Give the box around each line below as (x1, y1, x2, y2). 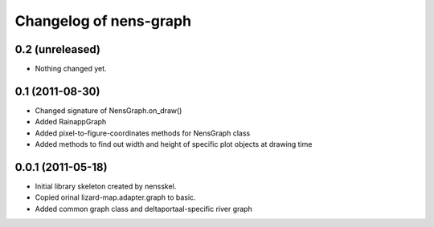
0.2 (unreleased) (14, 43, 100, 56)
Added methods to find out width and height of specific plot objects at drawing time (35, 140, 313, 149)
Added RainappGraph (35, 117, 107, 127)
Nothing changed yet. (35, 64, 108, 74)
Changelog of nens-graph (14, 12, 192, 30)
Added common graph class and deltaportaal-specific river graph (35, 204, 252, 213)
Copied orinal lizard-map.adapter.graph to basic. (35, 193, 196, 202)
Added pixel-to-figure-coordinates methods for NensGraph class (35, 128, 251, 138)
